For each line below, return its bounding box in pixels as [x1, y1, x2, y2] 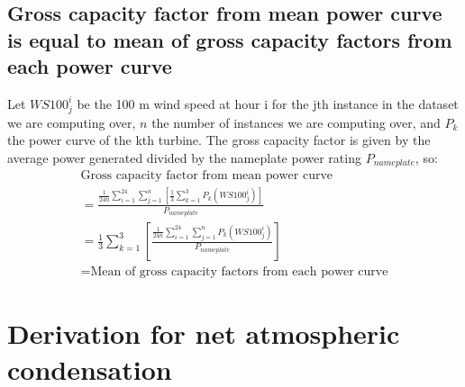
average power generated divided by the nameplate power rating [7, 148, 361, 166]
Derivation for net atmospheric [7, 315, 400, 352]
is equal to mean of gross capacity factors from [7, 25, 452, 53]
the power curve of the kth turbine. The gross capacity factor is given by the [7, 130, 431, 149]
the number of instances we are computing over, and [151, 112, 441, 131]
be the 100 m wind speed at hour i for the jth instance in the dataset [77, 94, 459, 112]
